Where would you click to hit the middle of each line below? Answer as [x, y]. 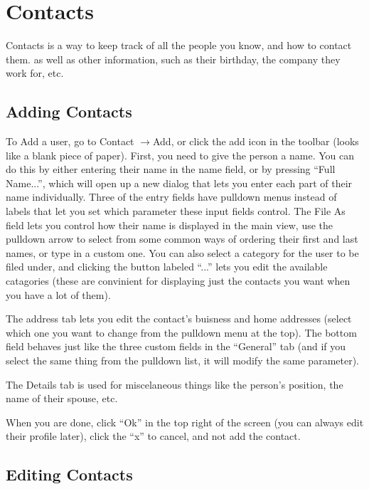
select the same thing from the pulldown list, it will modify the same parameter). [183, 361]
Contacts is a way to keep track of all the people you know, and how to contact [179, 45]
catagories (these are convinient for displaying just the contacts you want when [178, 281]
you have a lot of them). [58, 294]
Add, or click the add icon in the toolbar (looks [256, 141]
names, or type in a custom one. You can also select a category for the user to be [182, 252]
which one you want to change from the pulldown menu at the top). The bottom [181, 332]
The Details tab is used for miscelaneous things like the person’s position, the [175, 384]
